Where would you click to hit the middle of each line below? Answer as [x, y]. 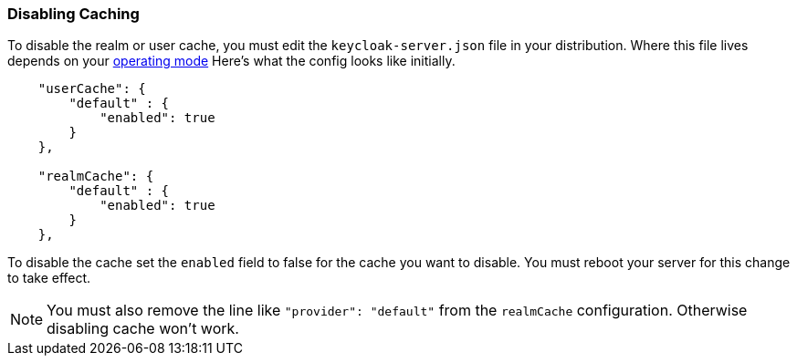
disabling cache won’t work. [143, 329]
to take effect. [49, 278]
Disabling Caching [73, 14]
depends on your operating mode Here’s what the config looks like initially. [231, 61]
